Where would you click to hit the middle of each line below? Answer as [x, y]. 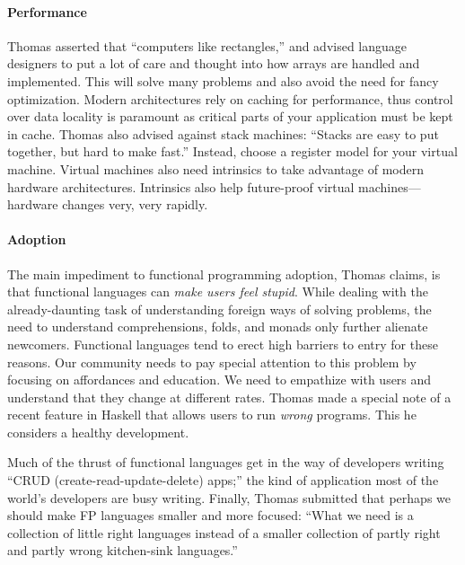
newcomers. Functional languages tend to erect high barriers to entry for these [223, 344]
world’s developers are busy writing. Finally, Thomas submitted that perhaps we [229, 497]
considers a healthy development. [98, 432]
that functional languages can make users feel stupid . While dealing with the [218, 291]
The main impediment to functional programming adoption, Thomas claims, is [224, 274]
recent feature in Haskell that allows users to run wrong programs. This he [212, 415]
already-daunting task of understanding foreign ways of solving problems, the [219, 309]
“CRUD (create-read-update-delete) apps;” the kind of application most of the [223, 480]
